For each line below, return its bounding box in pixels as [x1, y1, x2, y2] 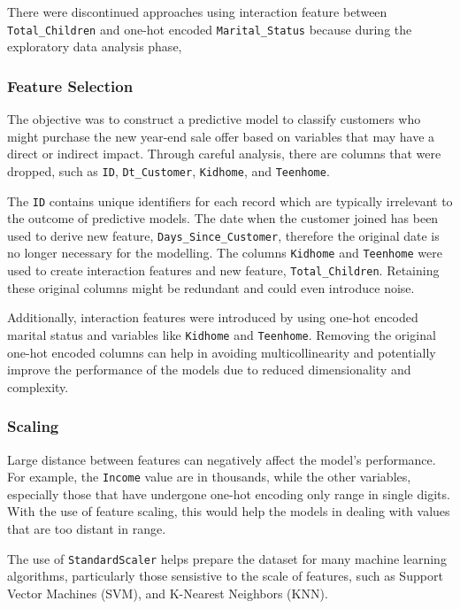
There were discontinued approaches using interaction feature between [7, 3, 387, 20]
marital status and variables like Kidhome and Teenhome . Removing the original [7, 325, 436, 343]
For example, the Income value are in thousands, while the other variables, [7, 467, 411, 486]
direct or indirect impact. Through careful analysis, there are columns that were [7, 144, 441, 163]
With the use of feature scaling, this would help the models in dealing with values [7, 502, 450, 520]
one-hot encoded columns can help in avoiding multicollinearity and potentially [7, 343, 436, 361]
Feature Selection [7, 74, 134, 96]
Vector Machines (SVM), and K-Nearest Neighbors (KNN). [7, 583, 328, 602]
